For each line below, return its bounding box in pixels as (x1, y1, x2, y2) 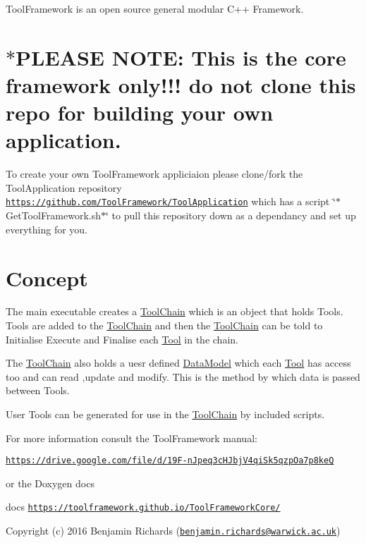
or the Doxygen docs (6, 475, 94, 490)
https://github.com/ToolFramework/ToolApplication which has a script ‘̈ (6, 194, 336, 209)
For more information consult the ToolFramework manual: (6, 430, 257, 445)
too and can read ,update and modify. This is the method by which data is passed (6, 369, 360, 384)
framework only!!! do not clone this (6, 70, 356, 99)
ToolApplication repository (6, 180, 122, 195)
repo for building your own (6, 98, 274, 127)
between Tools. (6, 383, 70, 398)
